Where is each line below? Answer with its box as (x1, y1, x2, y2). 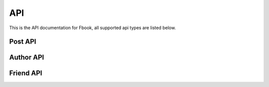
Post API (9, 38, 36, 46)
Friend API (9, 69, 42, 78)
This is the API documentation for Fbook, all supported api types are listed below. (9, 25, 176, 31)
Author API (9, 53, 44, 62)
